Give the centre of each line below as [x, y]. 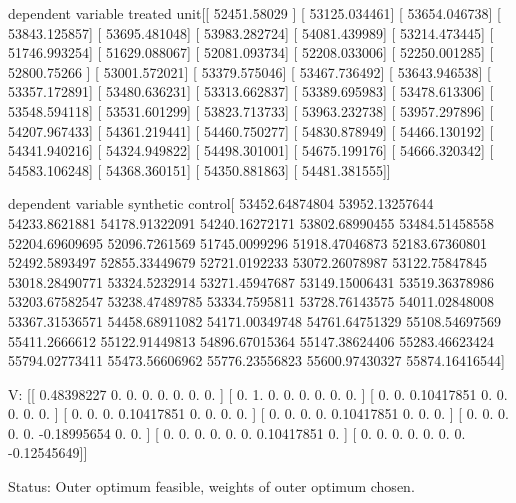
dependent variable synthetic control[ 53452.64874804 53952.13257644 [221, 203]
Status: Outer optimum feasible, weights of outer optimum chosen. [211, 486]
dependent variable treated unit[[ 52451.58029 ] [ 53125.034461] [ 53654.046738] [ [254, 13]
